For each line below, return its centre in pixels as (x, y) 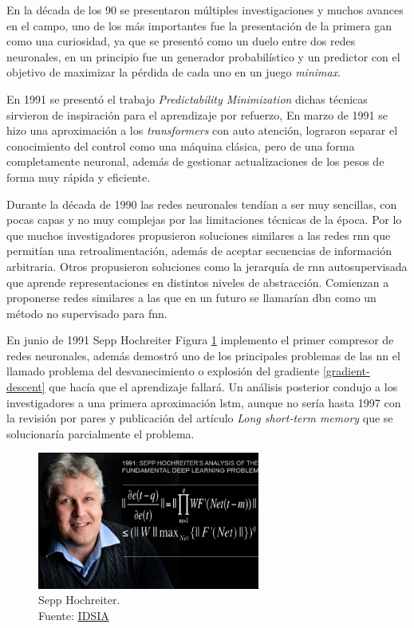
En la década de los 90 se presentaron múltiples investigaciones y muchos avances (205, 10)
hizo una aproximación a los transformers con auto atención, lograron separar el (202, 130)
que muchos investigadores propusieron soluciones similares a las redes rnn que (199, 235)
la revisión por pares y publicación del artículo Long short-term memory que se (200, 418)
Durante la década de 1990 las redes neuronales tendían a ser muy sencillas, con (202, 204)
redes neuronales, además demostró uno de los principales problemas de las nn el (203, 355)
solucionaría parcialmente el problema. (101, 433)
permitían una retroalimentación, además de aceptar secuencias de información (199, 251)
